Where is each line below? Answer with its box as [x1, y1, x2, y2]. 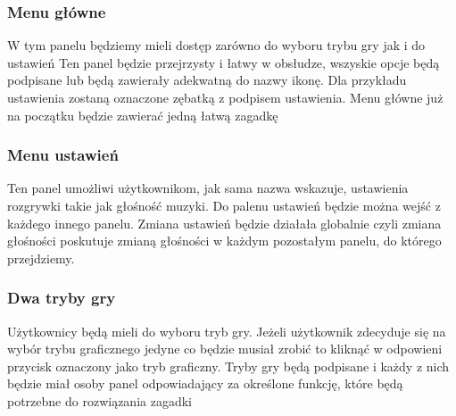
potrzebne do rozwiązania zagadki [7, 391, 192, 410]
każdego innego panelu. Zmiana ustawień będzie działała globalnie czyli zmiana [7, 213, 442, 232]
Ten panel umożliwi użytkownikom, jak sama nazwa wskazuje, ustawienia [7, 179, 409, 197]
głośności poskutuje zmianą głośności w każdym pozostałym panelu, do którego [7, 231, 442, 250]
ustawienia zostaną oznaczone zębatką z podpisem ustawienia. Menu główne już [7, 88, 444, 106]
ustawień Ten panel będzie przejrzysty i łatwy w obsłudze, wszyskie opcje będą [7, 53, 440, 71]
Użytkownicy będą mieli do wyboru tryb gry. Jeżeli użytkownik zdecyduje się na [7, 321, 446, 340]
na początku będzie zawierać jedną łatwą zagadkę [7, 105, 278, 124]
